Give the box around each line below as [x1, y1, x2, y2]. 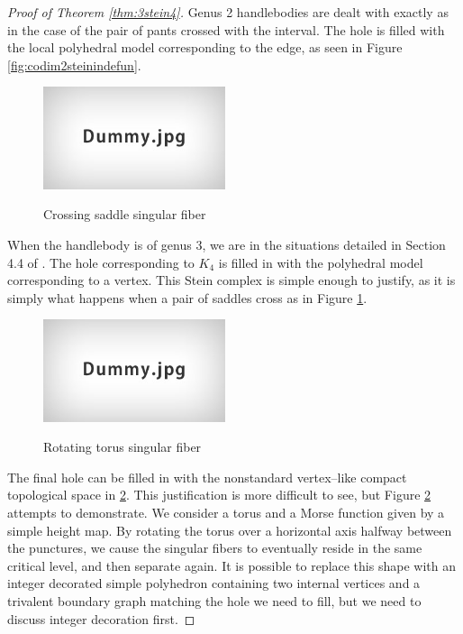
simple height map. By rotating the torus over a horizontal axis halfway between [7, 520, 452, 539]
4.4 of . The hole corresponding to [7, 253, 195, 271]
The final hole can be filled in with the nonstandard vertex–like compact [7, 467, 407, 486]
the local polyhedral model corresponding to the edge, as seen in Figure [7, 38, 403, 57]
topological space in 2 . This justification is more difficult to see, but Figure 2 [7, 485, 431, 504]
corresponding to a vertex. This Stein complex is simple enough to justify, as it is [7, 271, 456, 289]
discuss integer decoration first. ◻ [7, 609, 195, 628]
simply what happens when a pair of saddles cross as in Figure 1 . [7, 288, 368, 307]
